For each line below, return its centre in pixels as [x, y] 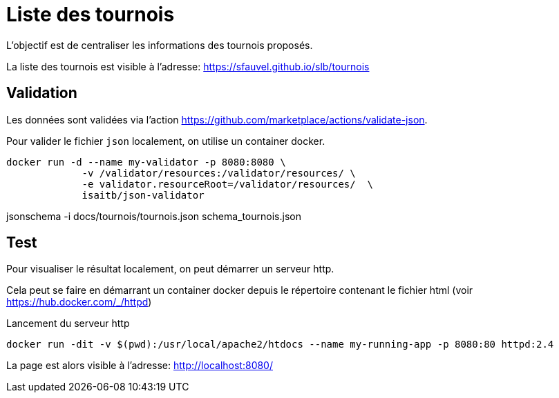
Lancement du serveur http [68, 324]
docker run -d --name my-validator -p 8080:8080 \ [146, 162]
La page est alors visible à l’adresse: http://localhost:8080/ [140, 366]
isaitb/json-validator [143, 195]
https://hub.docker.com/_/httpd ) [79, 302]
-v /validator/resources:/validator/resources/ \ [219, 173]
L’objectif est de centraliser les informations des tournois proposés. [160, 45]
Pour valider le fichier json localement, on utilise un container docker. [166, 141]
